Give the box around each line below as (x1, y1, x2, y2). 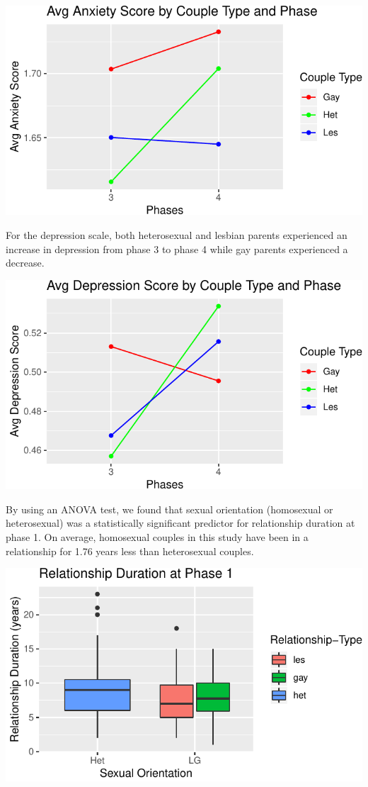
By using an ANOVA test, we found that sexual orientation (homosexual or (6, 501, 333, 516)
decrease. (6, 255, 45, 270)
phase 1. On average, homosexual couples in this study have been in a (6, 530, 309, 545)
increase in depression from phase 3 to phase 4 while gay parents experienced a (6, 241, 348, 256)
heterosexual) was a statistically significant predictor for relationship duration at (6, 515, 355, 530)
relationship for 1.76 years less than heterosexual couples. (6, 543, 254, 558)
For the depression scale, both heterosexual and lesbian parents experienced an (6, 228, 347, 242)
